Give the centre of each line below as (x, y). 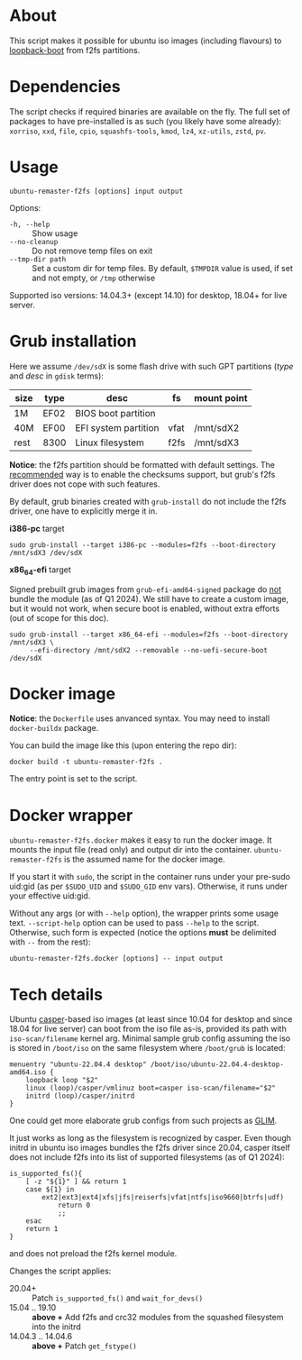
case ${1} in (50, 1190)
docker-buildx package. (54, 728)
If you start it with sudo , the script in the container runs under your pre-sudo (150, 877)
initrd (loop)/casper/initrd (80, 1096)
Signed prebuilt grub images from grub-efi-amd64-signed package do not (146, 589)
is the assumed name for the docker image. (145, 859)
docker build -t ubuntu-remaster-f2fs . (87, 762)
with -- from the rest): (50, 942)
